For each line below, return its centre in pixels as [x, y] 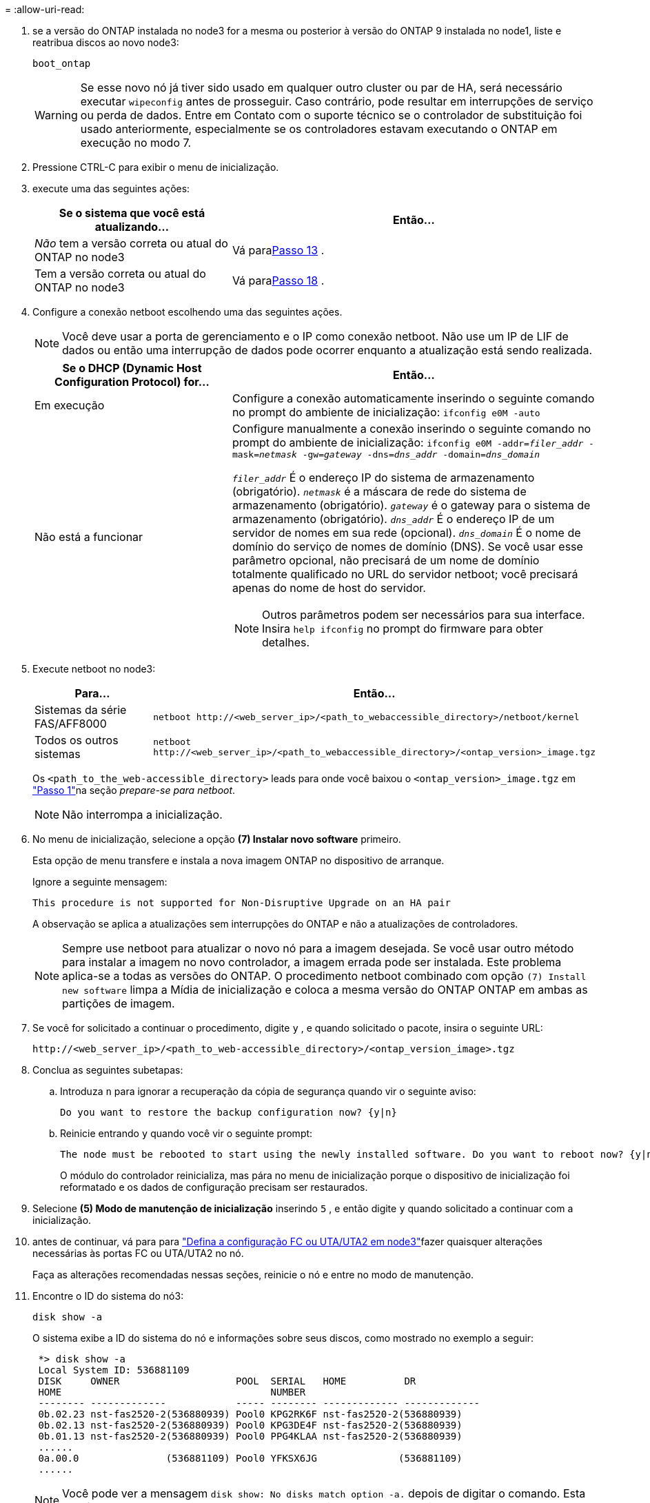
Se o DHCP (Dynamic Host [132, 368]
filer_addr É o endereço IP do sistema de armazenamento [383, 478]
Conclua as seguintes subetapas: [108, 1070]
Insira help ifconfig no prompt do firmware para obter [402, 628]
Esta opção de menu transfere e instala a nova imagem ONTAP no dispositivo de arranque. [238, 860]
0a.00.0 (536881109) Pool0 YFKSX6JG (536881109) [250, 1458]
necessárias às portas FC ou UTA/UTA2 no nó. [138, 1253]
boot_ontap [62, 63]
